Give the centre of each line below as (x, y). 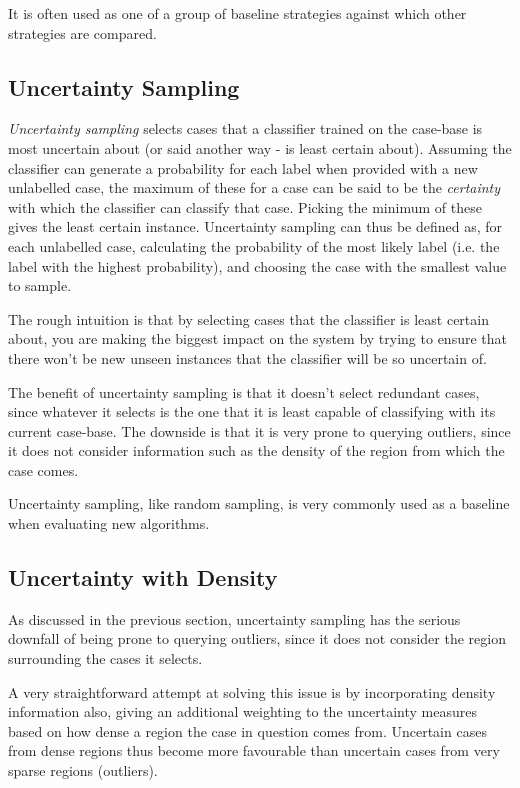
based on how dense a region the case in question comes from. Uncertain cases (247, 730)
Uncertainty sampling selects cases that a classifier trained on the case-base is (245, 128)
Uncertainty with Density (143, 577)
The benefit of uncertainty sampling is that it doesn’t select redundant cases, (244, 391)
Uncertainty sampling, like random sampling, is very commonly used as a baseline (259, 503)
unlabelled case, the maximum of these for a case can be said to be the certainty (254, 187)
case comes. (43, 469)
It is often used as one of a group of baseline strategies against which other (237, 13)
